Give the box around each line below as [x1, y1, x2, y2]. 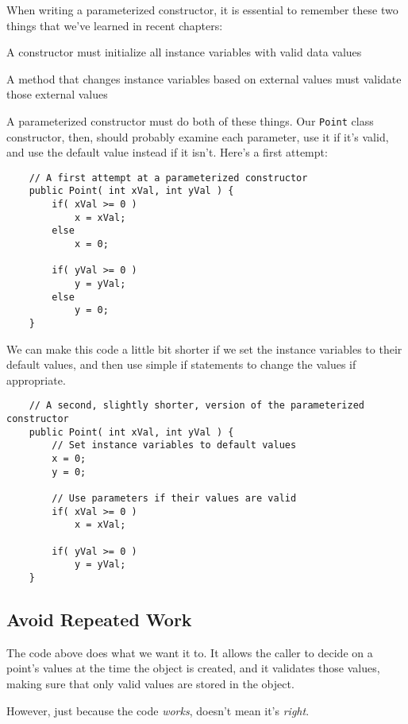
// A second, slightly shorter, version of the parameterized [29, 400, 365, 412]
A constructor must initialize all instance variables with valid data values [6, 44, 362, 60]
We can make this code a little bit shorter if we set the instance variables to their [6, 340, 402, 357]
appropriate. [6, 371, 66, 388]
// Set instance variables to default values [52, 439, 297, 451]
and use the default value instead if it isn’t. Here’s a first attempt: [6, 144, 328, 161]
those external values [6, 86, 108, 103]
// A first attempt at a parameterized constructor [29, 172, 308, 184]
